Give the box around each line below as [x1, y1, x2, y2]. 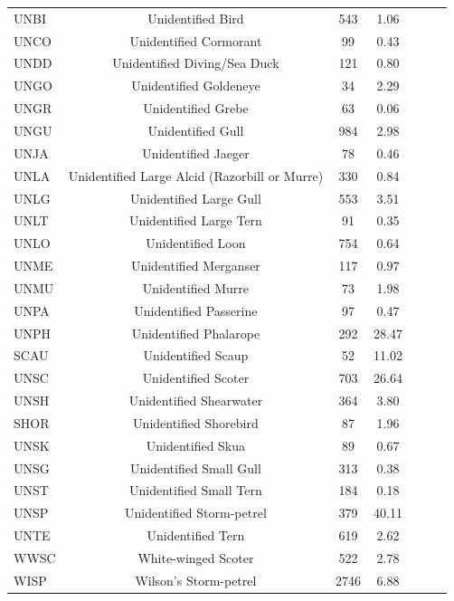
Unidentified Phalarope [131, 323, 260, 342]
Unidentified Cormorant [129, 31, 262, 50]
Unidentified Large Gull [129, 188, 261, 207]
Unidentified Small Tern [129, 481, 262, 500]
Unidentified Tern [147, 526, 245, 545]
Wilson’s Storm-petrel [135, 570, 257, 589]
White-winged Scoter [137, 549, 254, 567]
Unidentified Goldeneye [131, 76, 260, 95]
